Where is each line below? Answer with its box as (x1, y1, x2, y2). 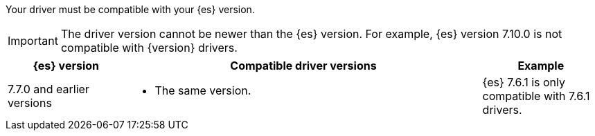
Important (8, 34, 58, 48)
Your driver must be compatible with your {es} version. (6, 3, 255, 15)
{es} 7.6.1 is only (482, 75, 566, 89)
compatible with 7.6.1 (482, 89, 590, 103)
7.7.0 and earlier (8, 82, 89, 96)
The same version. (154, 84, 251, 97)
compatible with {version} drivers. (60, 41, 238, 55)
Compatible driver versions (230, 59, 377, 72)
